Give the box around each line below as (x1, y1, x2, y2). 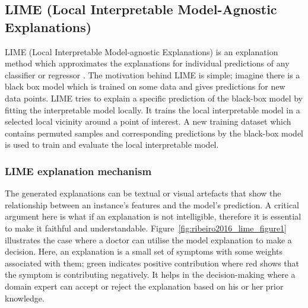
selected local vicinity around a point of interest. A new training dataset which (5, 115, 291, 128)
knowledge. (5, 291, 45, 304)
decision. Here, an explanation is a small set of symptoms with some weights (5, 245, 283, 258)
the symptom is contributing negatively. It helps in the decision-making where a (5, 268, 296, 281)
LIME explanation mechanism (5, 163, 152, 178)
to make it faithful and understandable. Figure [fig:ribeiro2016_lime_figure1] (5, 221, 287, 234)
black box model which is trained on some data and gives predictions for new (5, 80, 285, 93)
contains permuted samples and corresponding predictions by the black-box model (5, 126, 304, 139)
